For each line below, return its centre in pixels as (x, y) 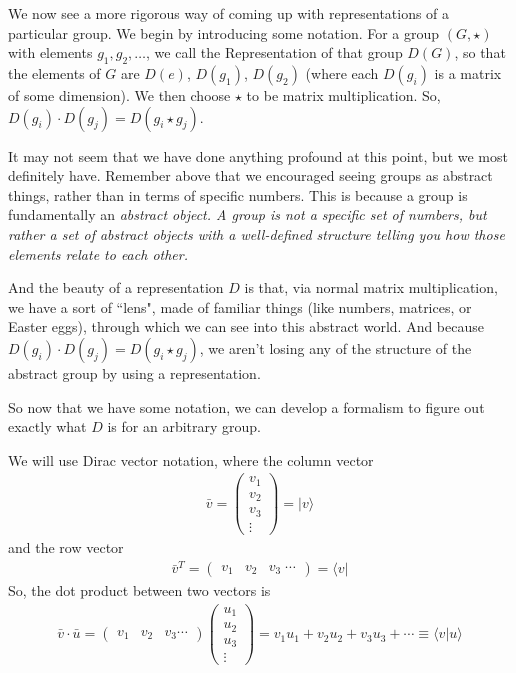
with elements (50, 52)
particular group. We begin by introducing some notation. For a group (224, 32)
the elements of (54, 72)
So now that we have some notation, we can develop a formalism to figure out (246, 406)
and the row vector (66, 546)
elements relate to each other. (98, 253)
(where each (342, 72)
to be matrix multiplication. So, (343, 94)
